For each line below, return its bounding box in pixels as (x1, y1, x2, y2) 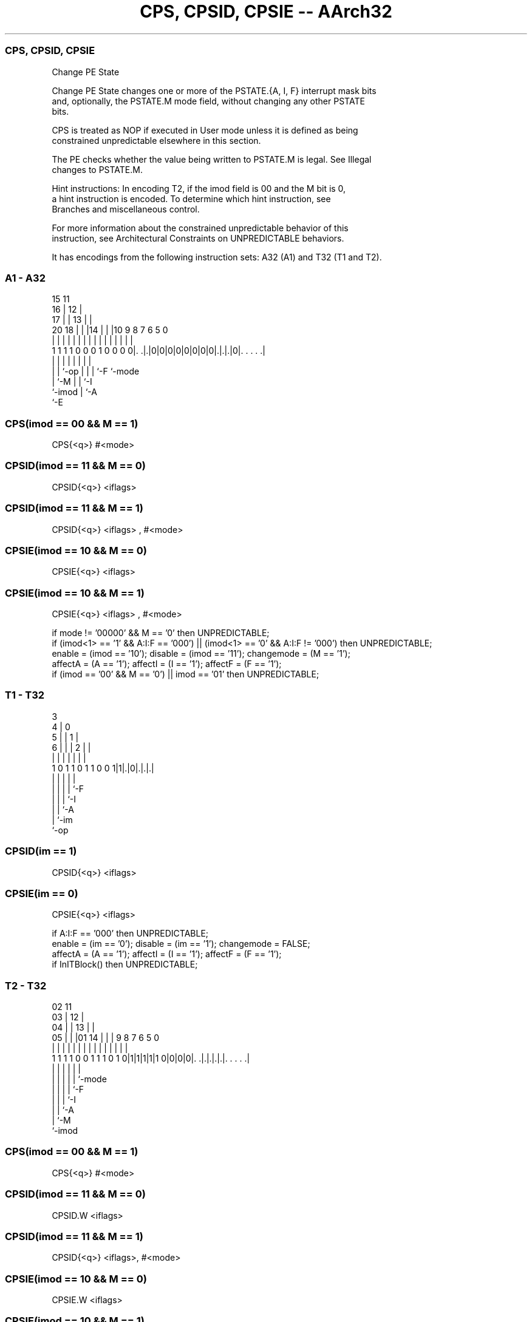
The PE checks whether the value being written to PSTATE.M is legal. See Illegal (52, 154, 372, 164)
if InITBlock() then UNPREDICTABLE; (52, 959, 198, 970)
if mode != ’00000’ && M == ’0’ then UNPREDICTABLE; (52, 628, 270, 638)
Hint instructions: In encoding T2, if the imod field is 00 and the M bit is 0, (52, 183, 346, 194)
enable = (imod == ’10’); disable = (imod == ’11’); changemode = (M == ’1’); (52, 648, 350, 659)
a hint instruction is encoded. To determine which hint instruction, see (52, 193, 331, 204)
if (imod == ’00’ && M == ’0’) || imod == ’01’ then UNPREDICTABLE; (52, 669, 319, 679)
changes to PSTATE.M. (52, 164, 143, 175)
